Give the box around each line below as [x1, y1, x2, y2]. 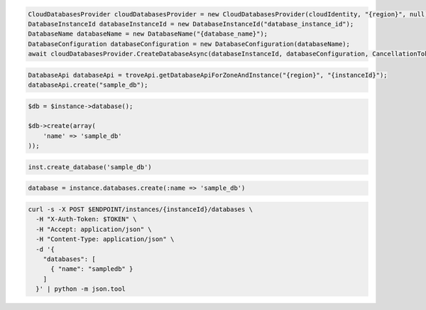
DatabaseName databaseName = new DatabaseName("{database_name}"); [28, 30, 268, 38]
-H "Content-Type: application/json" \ [35, 235, 175, 243]
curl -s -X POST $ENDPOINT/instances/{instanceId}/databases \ [28, 205, 253, 213]
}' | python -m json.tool [35, 285, 126, 293]
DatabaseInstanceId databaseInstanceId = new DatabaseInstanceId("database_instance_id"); [28, 20, 354, 28]
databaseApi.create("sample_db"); [28, 81, 148, 89]
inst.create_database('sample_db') [28, 163, 152, 171]
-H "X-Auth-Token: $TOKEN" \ [35, 215, 138, 223]
